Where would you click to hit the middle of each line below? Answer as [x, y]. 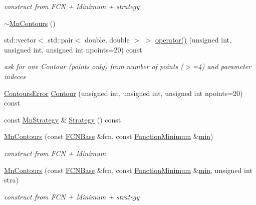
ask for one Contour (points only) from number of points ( [94, 66]
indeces [15, 76]
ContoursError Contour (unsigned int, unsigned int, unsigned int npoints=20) [123, 93]
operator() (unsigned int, [193, 40]
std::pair [60, 40]
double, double [107, 40]
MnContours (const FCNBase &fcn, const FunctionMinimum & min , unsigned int [128, 170]
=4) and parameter [222, 66]
